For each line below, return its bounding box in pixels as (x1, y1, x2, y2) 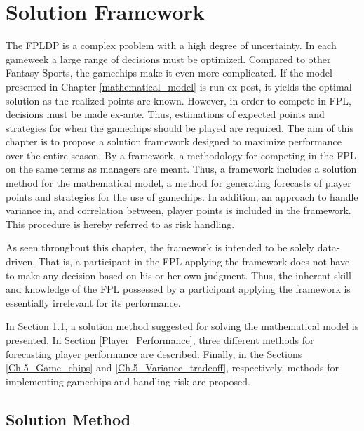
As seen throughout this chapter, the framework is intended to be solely (6, 240, 314, 255)
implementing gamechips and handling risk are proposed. (6, 373, 250, 388)
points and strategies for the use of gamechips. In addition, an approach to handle (6, 189, 358, 204)
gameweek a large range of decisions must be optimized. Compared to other (6, 51, 331, 66)
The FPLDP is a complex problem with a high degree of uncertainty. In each (6, 38, 337, 53)
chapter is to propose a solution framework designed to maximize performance (6, 134, 342, 149)
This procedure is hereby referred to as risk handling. (6, 216, 235, 231)
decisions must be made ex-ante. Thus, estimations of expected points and (6, 107, 325, 121)
